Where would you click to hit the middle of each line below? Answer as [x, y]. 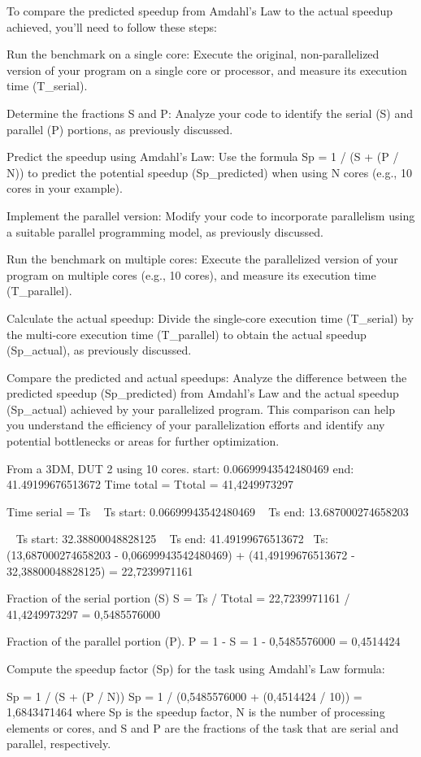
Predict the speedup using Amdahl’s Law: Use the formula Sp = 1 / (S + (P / [203, 157]
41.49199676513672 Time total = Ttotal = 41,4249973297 [150, 484]
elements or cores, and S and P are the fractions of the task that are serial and [203, 727]
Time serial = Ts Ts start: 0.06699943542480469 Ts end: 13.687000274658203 [208, 511]
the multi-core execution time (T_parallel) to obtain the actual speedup [187, 334]
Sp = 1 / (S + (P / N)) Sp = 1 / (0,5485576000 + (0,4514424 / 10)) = [184, 696]
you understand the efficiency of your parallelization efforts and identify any [196, 425]
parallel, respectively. [59, 744]
